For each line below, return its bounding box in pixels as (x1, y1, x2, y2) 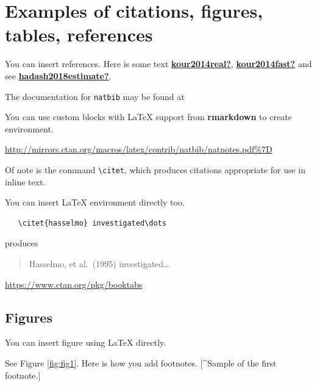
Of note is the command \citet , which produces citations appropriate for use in (5, 163, 305, 176)
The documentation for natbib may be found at (5, 90, 185, 102)
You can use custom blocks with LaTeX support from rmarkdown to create (5, 110, 292, 123)
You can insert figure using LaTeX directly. (5, 336, 166, 349)
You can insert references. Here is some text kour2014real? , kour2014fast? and (5, 57, 312, 70)
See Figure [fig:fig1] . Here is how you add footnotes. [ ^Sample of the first (5, 356, 277, 369)
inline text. (5, 175, 46, 188)
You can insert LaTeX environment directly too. (5, 196, 185, 209)
